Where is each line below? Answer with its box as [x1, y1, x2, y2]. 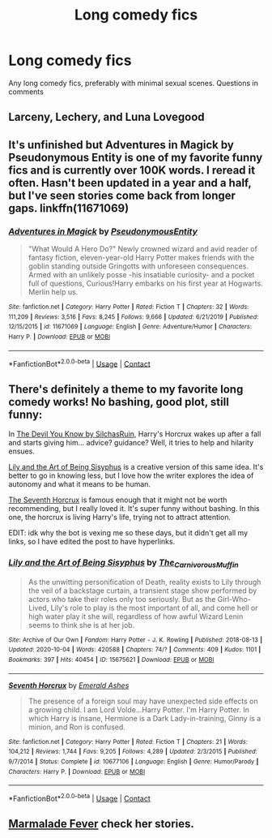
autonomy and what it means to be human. [8, 479, 151, 489]
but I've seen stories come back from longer [8, 188, 236, 202]
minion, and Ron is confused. [28, 722, 125, 732]
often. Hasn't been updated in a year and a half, [8, 176, 252, 190]
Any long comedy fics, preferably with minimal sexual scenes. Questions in [8, 78, 259, 88]
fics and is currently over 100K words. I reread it [8, 163, 256, 177]
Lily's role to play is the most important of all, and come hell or [50, 603, 258, 612]
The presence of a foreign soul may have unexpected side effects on [28, 696, 259, 706]
